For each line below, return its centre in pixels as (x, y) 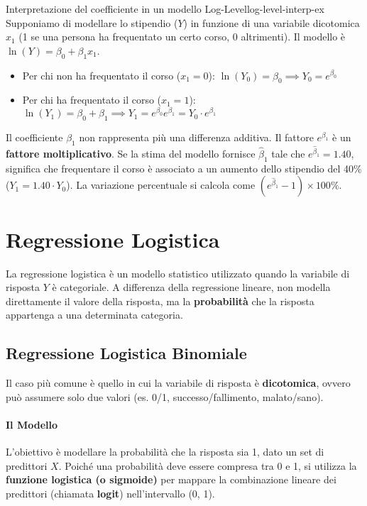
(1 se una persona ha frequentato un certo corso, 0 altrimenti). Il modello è (182, 37)
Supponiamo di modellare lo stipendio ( (92, 22)
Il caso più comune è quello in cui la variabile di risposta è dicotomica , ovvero (178, 383)
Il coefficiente (34, 137)
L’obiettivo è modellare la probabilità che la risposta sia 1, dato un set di (165, 452)
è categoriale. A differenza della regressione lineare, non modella (191, 287)
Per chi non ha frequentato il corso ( (102, 75)
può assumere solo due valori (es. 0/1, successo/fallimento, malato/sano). (165, 396)
